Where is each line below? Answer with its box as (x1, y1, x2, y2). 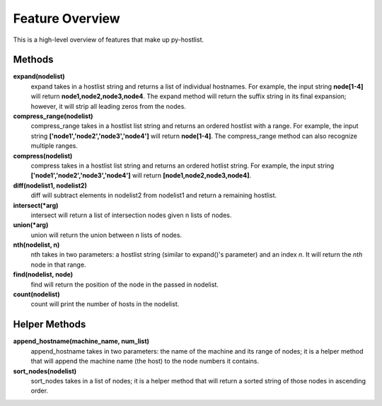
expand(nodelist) (13, 72, 65, 81)
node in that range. (30, 260, 86, 269)
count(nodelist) (13, 290, 60, 298)
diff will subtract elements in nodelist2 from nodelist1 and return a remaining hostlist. (30, 191, 277, 199)
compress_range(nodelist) (13, 112, 93, 120)
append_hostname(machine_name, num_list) (13, 337, 150, 346)
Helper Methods (13, 318, 86, 330)
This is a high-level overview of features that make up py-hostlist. (13, 35, 204, 44)
